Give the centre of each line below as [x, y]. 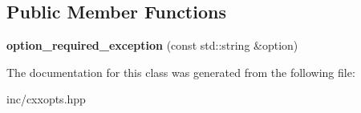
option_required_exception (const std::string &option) [152, 45]
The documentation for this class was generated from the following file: [181, 72]
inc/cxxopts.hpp [46, 99]
